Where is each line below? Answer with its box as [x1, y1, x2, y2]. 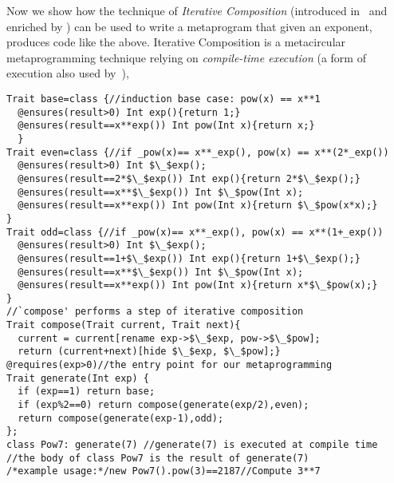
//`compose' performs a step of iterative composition [6, 306, 304, 318]
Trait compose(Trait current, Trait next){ [6, 319, 241, 331]
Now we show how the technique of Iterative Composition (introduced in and [6, 2, 388, 18]
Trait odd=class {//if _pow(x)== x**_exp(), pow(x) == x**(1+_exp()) [6, 226, 384, 238]
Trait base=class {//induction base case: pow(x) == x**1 [6, 93, 321, 105]
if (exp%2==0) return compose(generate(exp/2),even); [18, 399, 309, 411]
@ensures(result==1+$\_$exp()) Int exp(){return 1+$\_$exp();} [18, 252, 361, 264]
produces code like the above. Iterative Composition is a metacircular [6, 34, 346, 50]
